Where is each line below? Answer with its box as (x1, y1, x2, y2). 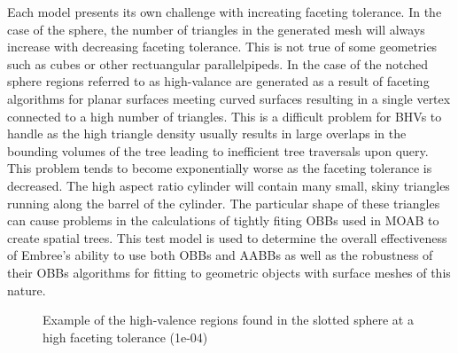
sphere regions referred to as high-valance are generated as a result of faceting (7, 72, 430, 90)
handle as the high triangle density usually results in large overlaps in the (7, 124, 407, 143)
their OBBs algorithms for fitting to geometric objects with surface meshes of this (7, 263, 451, 281)
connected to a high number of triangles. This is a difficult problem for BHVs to (7, 106, 442, 125)
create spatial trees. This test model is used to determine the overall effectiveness (7, 228, 447, 247)
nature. (7, 280, 46, 299)
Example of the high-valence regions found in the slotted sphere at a (43, 310, 414, 329)
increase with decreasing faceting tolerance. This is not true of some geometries (7, 37, 438, 56)
